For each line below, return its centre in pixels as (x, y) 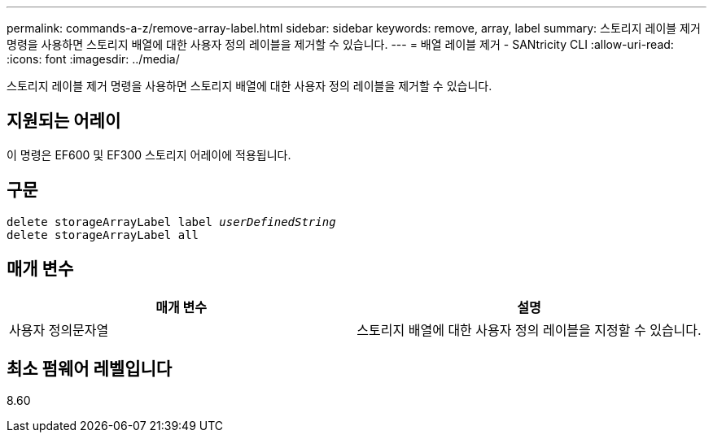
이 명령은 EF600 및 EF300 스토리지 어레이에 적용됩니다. (149, 154)
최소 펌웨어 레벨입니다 (90, 368)
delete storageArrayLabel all (103, 235)
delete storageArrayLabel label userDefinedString (171, 222)
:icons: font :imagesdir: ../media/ (93, 59)
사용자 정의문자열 (59, 330)
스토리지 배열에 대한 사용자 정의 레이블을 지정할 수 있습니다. (529, 330)
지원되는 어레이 (64, 121)
